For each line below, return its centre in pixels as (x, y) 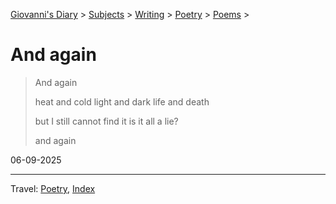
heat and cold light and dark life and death (122, 101)
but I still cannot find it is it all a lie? (106, 121)
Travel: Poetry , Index (53, 188)
